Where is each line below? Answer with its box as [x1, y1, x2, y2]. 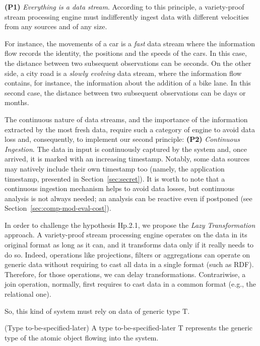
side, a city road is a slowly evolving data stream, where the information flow [5, 67, 242, 78]
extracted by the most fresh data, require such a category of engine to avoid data [5, 124, 255, 134]
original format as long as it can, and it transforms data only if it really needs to [5, 239, 254, 250]
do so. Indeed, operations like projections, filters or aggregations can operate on [5, 249, 250, 259]
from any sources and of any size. [5, 21, 107, 32]
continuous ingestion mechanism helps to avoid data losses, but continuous [5, 183, 235, 194]
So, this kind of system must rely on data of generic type [5, 305, 180, 316]
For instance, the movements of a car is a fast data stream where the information [5, 38, 255, 48]
